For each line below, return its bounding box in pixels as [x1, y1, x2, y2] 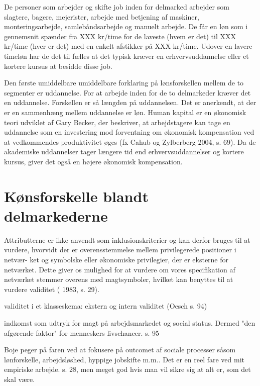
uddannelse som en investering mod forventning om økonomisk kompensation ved [4, 127, 254, 137]
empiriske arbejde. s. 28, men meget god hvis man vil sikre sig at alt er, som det [4, 364, 251, 374]
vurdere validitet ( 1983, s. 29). [4, 283, 99, 294]
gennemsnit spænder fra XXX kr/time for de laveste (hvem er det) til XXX [4, 31, 236, 41]
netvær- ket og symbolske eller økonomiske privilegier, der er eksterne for [4, 254, 229, 264]
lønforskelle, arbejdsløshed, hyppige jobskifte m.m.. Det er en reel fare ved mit [4, 354, 245, 364]
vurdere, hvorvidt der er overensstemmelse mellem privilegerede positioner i [4, 244, 236, 255]
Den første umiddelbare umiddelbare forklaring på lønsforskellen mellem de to [4, 77, 244, 88]
